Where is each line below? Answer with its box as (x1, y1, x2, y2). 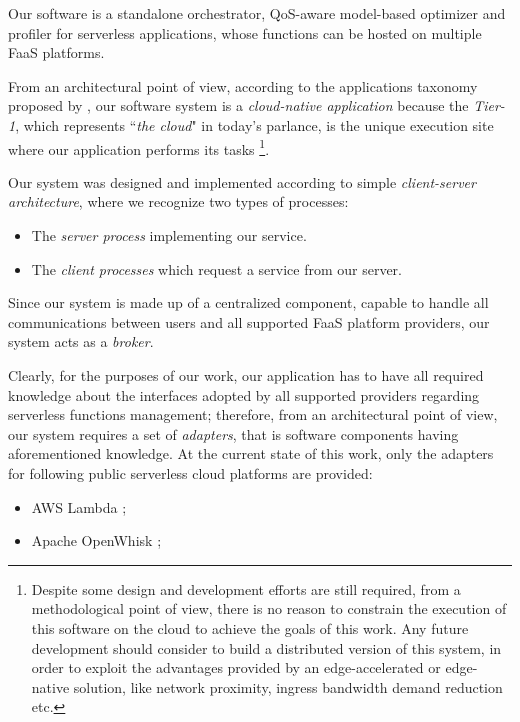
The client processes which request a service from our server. (31, 258, 402, 279)
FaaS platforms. (8, 42, 105, 63)
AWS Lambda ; (31, 496, 127, 517)
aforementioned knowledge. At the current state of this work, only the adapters (8, 443, 494, 464)
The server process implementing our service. (31, 225, 307, 245)
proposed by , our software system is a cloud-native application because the (8, 95, 469, 116)
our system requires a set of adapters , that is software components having (8, 423, 459, 444)
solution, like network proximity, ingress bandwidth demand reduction (73, 676, 503, 697)
